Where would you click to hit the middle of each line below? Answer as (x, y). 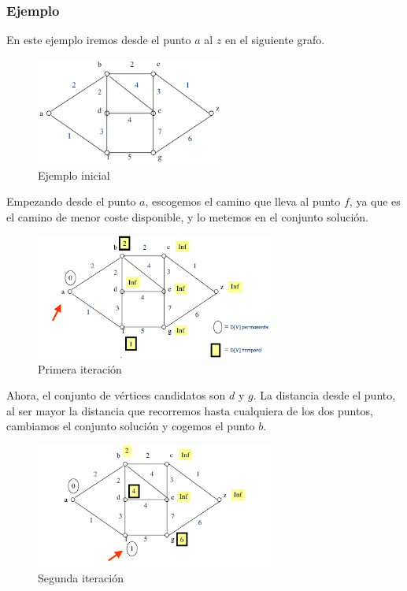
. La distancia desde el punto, (324, 395)
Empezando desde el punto (71, 201)
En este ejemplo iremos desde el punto (99, 40)
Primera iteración (80, 368)
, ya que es (375, 201)
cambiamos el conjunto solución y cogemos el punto (131, 426)
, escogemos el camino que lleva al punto (243, 201)
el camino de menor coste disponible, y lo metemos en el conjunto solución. (187, 216)
